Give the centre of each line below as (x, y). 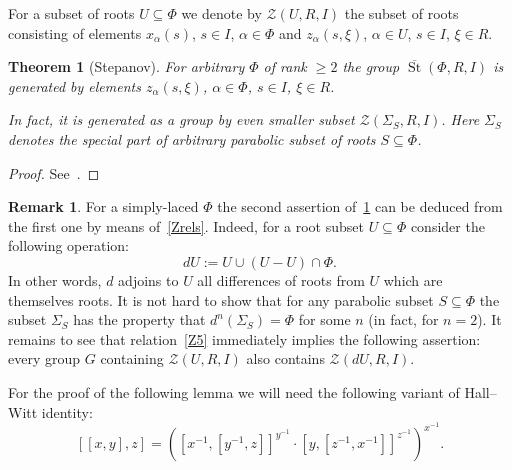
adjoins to (148, 279)
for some (324, 319)
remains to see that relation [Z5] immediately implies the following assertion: (244, 338)
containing (132, 358)
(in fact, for (403, 319)
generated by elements (74, 85)
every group (44, 358)
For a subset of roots (71, 13)
